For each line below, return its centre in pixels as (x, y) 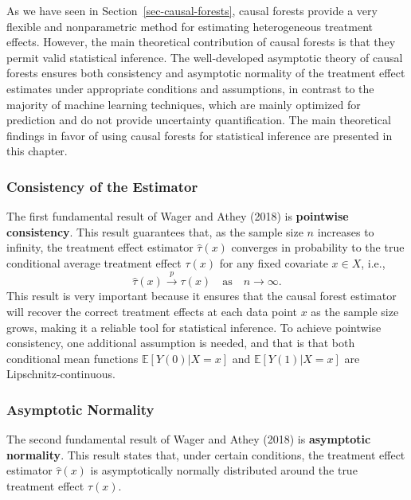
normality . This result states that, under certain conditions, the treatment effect (206, 454)
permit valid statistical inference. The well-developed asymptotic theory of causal (205, 57)
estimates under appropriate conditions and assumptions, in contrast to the (190, 88)
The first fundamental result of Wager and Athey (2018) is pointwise (178, 216)
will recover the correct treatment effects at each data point (152, 311)
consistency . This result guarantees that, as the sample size (155, 231)
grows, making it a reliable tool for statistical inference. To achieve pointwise (194, 327)
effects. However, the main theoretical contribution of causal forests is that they (201, 42)
